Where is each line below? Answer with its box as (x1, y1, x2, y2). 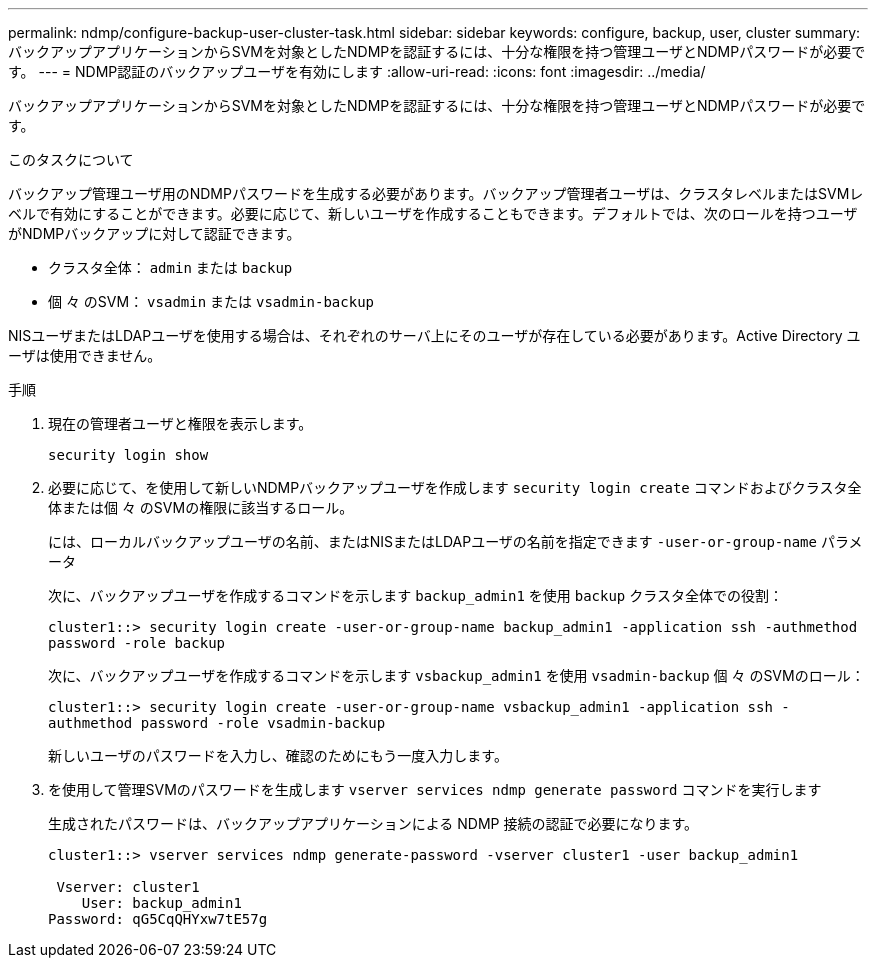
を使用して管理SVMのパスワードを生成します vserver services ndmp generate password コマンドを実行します (48, 781, 822, 798)
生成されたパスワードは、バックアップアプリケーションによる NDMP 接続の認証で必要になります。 (48, 815, 699, 832)
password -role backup (48, 635, 226, 651)
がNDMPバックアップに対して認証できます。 (8, 225, 301, 242)
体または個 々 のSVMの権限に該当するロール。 (48, 499, 354, 516)
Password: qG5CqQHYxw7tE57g (48, 911, 268, 927)
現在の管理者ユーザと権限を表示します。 (48, 415, 313, 432)
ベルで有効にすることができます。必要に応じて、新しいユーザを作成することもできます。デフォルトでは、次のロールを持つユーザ (8, 205, 858, 222)
